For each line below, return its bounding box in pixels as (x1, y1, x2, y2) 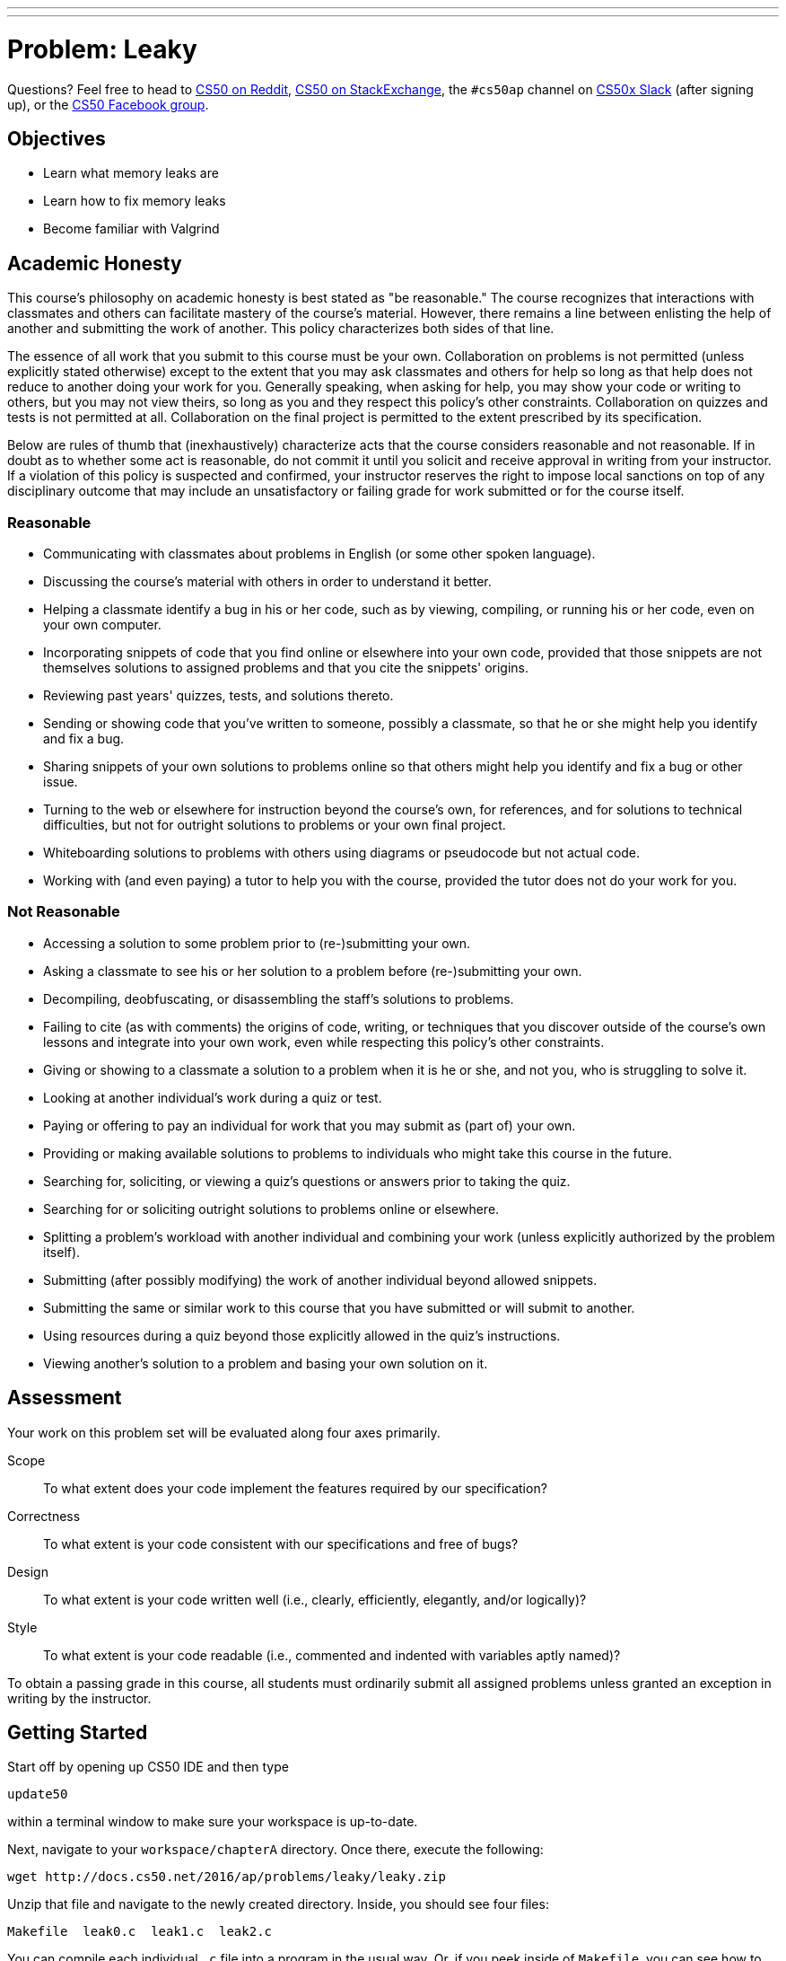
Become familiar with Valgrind (43, 221, 220, 237)
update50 (7, 1787, 68, 1802)
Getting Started (7, 1720, 148, 1744)
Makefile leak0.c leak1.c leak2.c (7, 1924, 273, 1939)
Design (7, 1563, 48, 1579)
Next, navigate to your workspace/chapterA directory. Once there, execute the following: (7, 1842, 544, 1858)
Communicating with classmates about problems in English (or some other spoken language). (43, 545, 596, 561)
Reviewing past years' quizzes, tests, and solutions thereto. (43, 687, 394, 703)
